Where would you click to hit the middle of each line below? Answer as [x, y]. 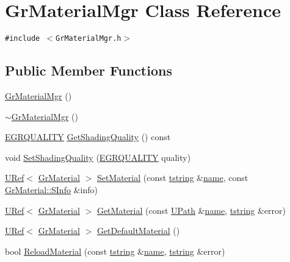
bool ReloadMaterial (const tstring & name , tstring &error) [115, 251]
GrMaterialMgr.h [89, 39]
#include [23, 39]
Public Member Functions [89, 70]
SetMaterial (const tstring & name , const [172, 178]
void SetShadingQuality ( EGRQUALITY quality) [98, 157]
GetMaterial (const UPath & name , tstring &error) [191, 210]
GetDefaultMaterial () [138, 231]
